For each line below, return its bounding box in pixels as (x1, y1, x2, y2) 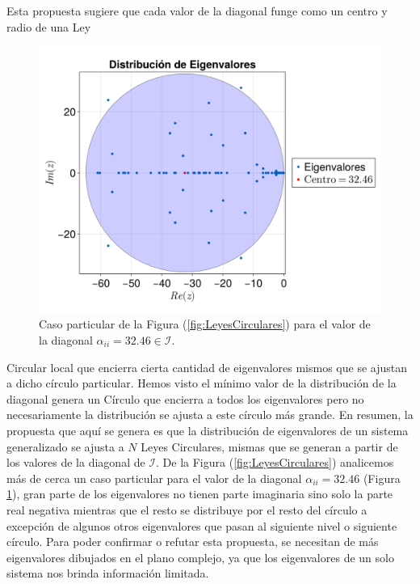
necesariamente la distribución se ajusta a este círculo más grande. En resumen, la (6, 406, 414, 423)
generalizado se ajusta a (6, 438, 124, 455)
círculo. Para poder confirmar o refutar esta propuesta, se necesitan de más (6, 533, 379, 550)
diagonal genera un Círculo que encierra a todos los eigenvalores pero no (6, 390, 364, 407)
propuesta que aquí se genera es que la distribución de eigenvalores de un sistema (6, 421, 409, 438)
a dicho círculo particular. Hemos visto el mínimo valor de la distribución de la (6, 375, 397, 391)
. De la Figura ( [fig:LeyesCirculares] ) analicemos (156, 454, 394, 471)
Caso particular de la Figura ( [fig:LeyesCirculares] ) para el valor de (39, 315, 371, 332)
